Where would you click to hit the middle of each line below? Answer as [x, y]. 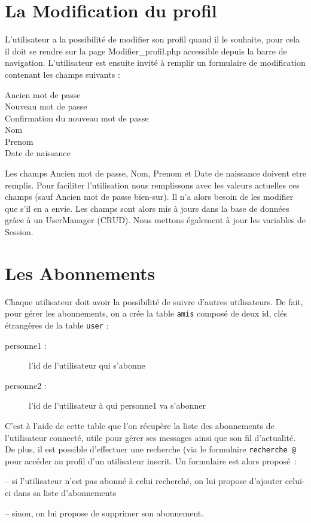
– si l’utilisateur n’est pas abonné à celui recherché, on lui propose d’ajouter [144, 481]
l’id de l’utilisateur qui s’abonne [87, 365]
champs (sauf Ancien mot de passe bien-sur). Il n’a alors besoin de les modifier [149, 197]
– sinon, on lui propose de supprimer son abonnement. [104, 513]
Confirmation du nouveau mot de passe [77, 118]
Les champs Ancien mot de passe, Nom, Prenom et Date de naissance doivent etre [155, 173]
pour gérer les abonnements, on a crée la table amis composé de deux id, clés [146, 313]
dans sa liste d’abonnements [65, 493]
